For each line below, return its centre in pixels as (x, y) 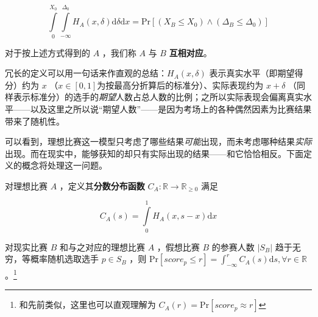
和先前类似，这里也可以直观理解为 (87, 304)
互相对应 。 (190, 52)
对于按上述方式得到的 (48, 52)
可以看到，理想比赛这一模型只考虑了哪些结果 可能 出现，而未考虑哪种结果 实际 (158, 141)
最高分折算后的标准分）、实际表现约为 (189, 85)
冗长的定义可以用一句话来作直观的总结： (86, 73)
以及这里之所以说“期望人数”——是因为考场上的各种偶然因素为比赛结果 (171, 108)
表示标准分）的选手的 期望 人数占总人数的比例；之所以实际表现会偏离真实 (158, 97)
